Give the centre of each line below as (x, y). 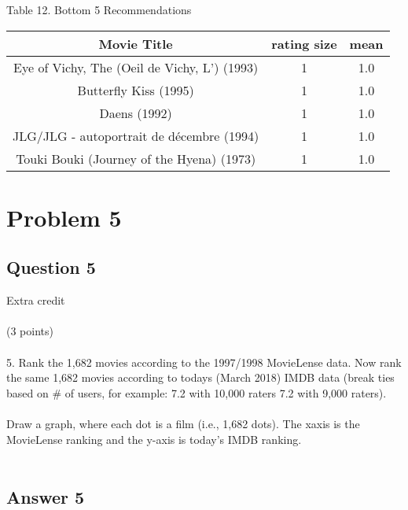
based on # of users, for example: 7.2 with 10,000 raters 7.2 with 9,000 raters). (197, 392)
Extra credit (36, 300)
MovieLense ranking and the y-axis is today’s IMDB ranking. (154, 439)
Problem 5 (64, 217)
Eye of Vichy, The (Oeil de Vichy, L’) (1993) (136, 67)
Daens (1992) (136, 113)
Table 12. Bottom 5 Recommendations (99, 9)
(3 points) (30, 331)
